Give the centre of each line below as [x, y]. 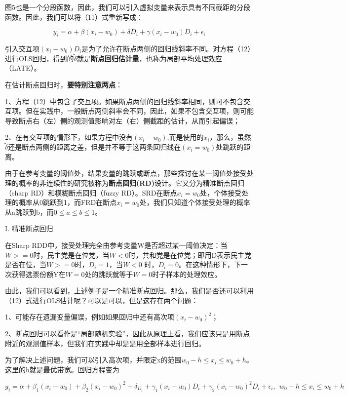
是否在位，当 [26, 264]
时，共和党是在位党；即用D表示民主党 [190, 255]
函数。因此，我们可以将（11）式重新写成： [74, 17]
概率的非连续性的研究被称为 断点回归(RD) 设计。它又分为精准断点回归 [131, 182]
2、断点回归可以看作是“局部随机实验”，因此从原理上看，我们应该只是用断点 [128, 334]
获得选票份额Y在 [39, 274]
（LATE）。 [23, 68]
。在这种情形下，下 [210, 264]
